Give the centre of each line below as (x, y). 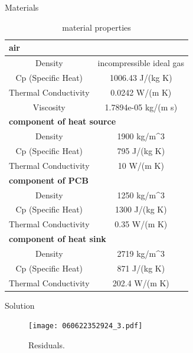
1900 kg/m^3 (141, 136)
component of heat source (63, 121)
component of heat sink (58, 239)
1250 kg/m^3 (141, 195)
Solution (20, 305)
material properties (97, 27)
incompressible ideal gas (141, 63)
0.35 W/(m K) (141, 224)
